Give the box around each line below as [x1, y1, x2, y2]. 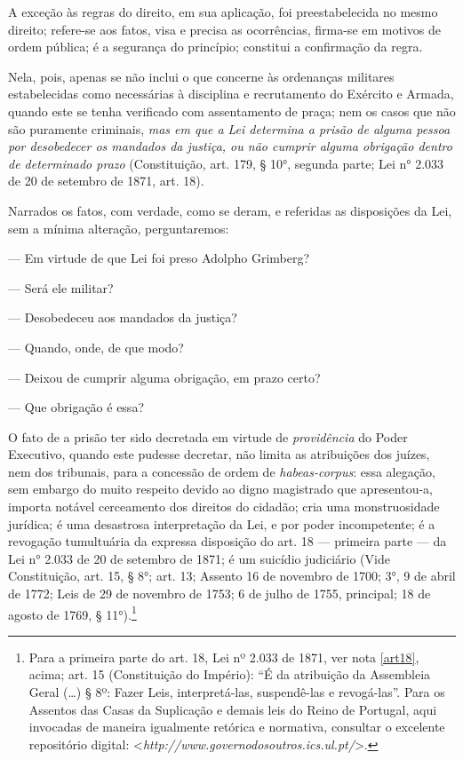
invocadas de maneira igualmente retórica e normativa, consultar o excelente [28, 717, 445, 736]
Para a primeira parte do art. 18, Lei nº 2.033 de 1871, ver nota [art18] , [28, 647, 419, 666]
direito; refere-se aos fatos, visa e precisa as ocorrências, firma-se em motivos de [8, 20, 441, 38]
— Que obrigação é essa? [8, 398, 144, 416]
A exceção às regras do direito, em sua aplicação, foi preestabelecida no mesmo [8, 3, 438, 20]
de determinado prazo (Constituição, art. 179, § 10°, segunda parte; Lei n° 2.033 [8, 154, 444, 172]
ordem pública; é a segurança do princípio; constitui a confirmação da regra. [8, 37, 423, 56]
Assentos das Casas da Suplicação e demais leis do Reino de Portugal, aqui [28, 700, 437, 718]
